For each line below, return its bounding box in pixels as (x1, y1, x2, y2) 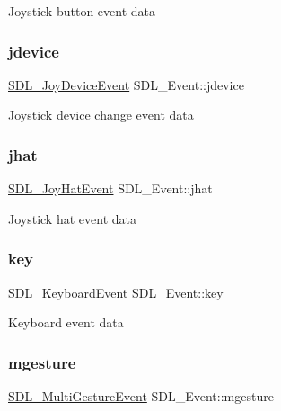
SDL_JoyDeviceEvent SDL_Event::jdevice (8, 75, 244, 94)
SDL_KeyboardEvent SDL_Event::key (8, 282, 224, 301)
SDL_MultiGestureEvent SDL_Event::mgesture (8, 387, 274, 406)
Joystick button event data (8, 2, 155, 20)
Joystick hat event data (8, 209, 136, 228)
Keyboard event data (8, 313, 124, 332)
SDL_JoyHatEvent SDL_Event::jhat (8, 179, 213, 198)
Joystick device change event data (8, 105, 194, 124)
